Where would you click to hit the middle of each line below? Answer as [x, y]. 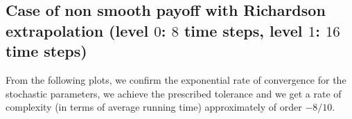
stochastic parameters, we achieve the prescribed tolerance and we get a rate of [174, 93]
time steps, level [243, 30]
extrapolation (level [77, 30]
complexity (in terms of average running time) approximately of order [154, 107]
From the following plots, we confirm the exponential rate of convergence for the [176, 79]
